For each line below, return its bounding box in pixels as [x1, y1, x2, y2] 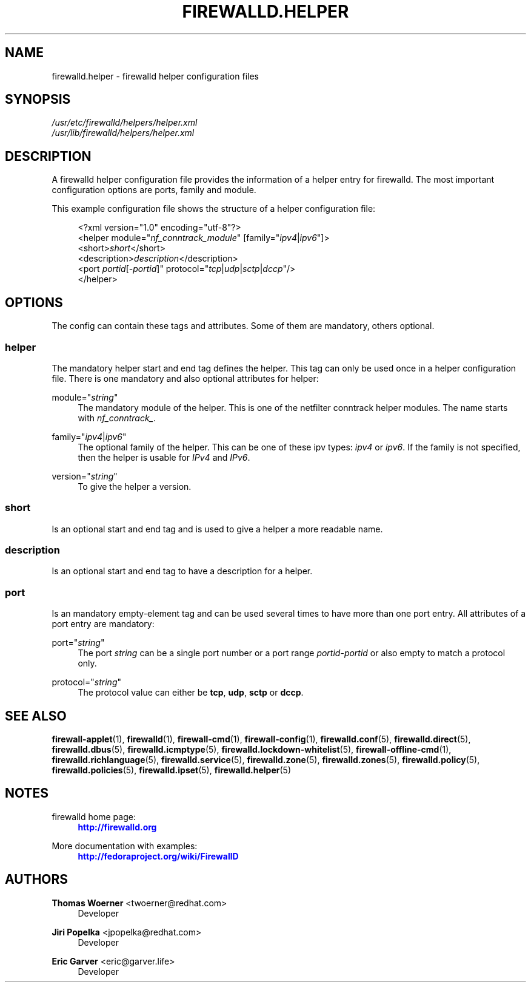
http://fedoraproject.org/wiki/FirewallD [78, 850, 239, 861]
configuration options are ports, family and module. [52, 185, 256, 195]
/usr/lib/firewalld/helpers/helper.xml [52, 127, 195, 138]
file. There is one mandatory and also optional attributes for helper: [52, 373, 319, 384]
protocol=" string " [52, 677, 121, 688]
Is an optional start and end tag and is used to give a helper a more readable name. [52, 523, 383, 534]
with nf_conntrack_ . [78, 412, 156, 423]
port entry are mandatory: [52, 619, 155, 629]
